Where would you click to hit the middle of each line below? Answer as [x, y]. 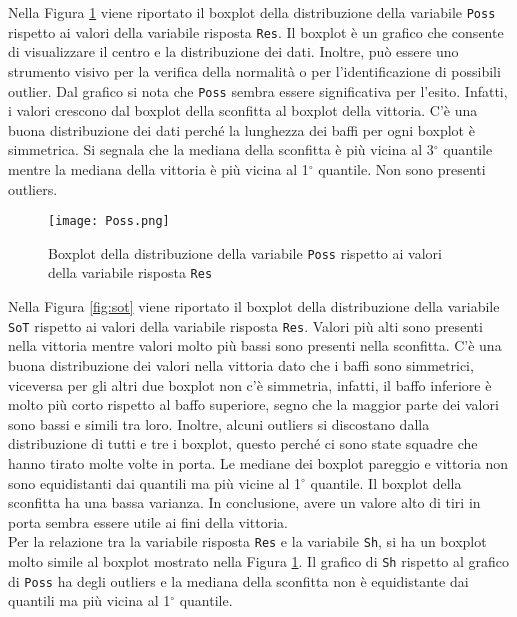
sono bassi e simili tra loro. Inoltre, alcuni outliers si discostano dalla [219, 423]
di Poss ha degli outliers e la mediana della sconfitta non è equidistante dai [238, 580]
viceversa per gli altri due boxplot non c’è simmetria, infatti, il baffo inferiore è [250, 384]
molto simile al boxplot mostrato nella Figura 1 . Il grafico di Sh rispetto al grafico [259, 560]
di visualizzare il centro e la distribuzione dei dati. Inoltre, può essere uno [233, 51]
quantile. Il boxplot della [386, 482]
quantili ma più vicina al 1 [89, 600]
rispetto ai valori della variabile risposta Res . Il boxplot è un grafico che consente [256, 31]
